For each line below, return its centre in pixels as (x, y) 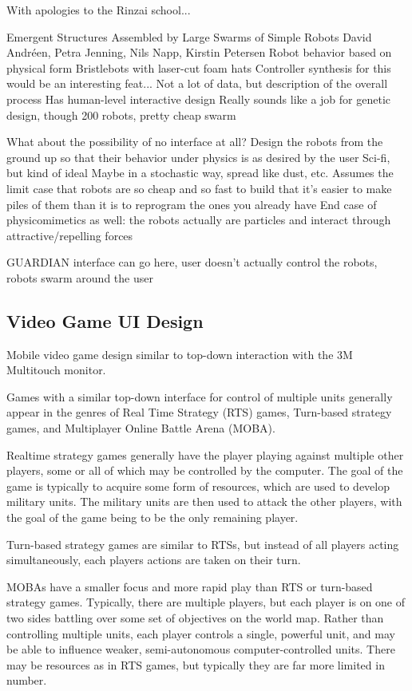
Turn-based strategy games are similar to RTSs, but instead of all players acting (203, 544)
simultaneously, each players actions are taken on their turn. (154, 560)
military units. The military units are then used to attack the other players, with (204, 501)
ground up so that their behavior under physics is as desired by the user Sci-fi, (198, 157)
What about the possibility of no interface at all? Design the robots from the (195, 142)
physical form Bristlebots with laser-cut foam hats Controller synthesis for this (199, 67)
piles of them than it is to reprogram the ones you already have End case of (192, 204)
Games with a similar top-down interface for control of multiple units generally (200, 396)
